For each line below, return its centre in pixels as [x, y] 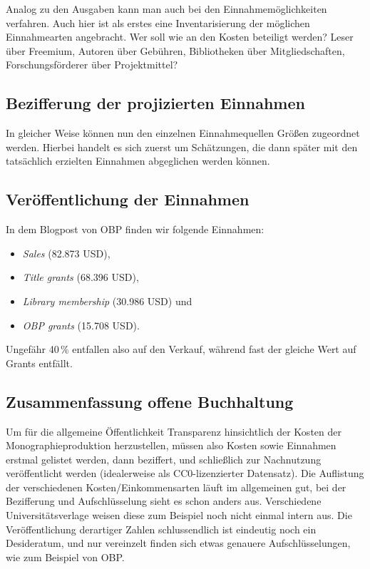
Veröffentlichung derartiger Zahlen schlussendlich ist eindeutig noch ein [161, 529]
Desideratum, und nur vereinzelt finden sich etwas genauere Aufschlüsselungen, [178, 543]
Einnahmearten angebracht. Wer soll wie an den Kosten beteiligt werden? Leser [180, 37]
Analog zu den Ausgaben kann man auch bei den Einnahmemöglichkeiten [166, 9]
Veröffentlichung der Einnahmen [128, 199]
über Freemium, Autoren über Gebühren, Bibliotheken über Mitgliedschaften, [175, 50]
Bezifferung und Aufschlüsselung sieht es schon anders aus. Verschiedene [164, 501]
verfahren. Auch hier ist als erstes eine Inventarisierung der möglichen [158, 22]
